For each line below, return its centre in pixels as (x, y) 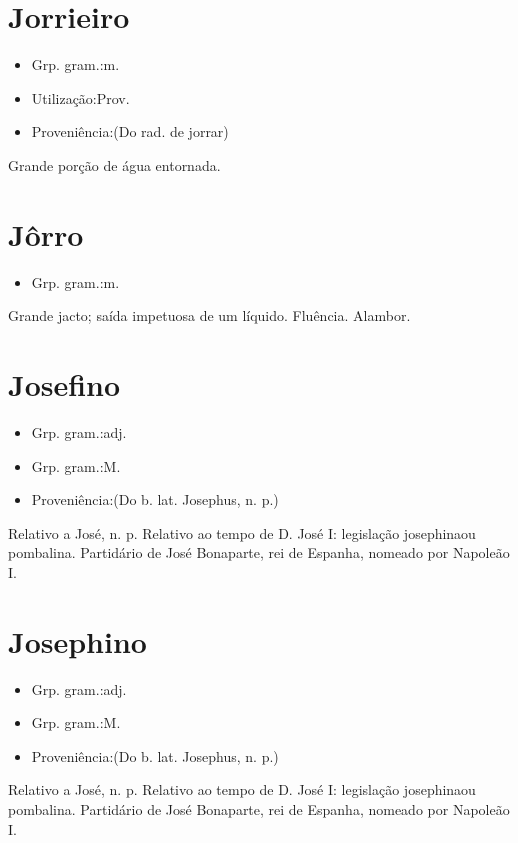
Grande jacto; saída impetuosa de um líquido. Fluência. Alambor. (209, 315)
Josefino (64, 384)
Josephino (77, 640)
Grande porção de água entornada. (114, 164)
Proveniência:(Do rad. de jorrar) (130, 131)
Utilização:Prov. (80, 97)
